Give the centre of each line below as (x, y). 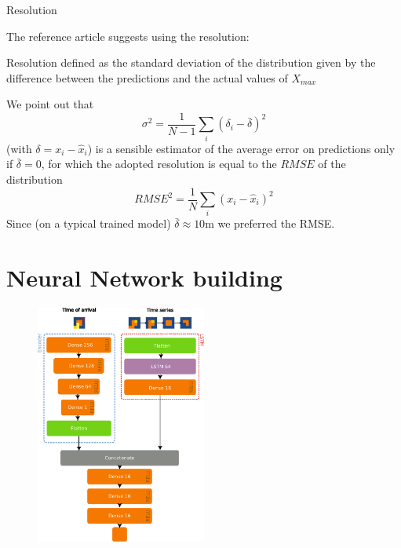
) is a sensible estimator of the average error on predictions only (241, 148)
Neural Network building (144, 278)
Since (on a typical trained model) (89, 223)
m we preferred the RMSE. (270, 223)
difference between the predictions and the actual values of (147, 77)
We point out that (50, 104)
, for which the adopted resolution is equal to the (159, 164)
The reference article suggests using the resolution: (128, 36)
